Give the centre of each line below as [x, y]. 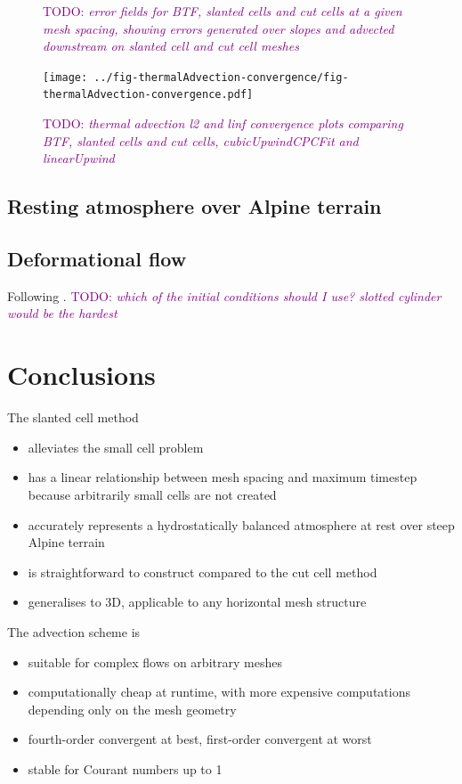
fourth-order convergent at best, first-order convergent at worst [200, 739]
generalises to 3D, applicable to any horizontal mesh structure [197, 602]
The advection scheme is [74, 631]
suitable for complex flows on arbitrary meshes [155, 661]
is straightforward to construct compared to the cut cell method [203, 572]
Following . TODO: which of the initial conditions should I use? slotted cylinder [224, 295]
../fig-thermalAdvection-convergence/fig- [221, 77]
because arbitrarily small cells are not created [152, 494]
